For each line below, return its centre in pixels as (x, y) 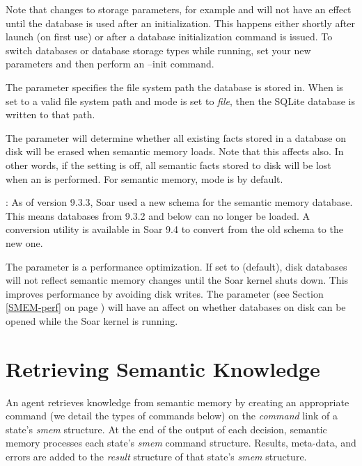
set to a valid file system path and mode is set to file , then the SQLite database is (180, 101)
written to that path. (50, 114)
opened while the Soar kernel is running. (92, 320)
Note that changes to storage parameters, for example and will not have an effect (179, 9)
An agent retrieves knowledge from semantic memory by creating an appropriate (178, 402)
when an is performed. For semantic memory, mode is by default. (144, 178)
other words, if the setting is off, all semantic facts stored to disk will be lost (168, 164)
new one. (24, 242)
